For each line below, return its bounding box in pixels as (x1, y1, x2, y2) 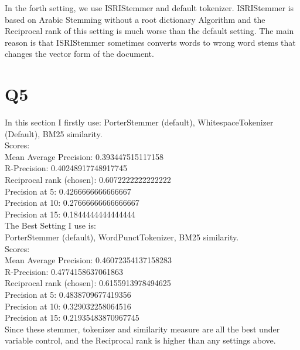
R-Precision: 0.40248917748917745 (5, 162, 127, 174)
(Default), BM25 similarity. (5, 127, 103, 140)
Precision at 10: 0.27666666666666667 (5, 196, 139, 209)
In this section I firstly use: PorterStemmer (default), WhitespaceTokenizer (5, 116, 274, 128)
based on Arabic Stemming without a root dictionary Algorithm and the (5, 13, 265, 25)
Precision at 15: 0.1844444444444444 (5, 208, 135, 220)
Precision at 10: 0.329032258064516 (5, 300, 131, 312)
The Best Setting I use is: (5, 219, 96, 232)
